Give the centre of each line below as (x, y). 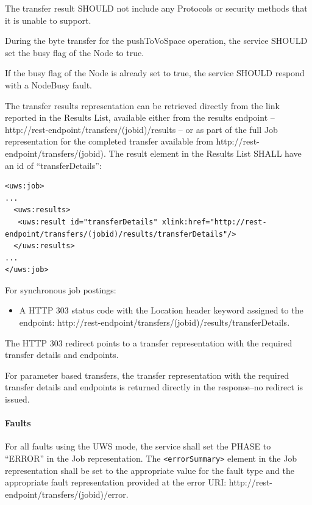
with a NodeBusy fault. (49, 84)
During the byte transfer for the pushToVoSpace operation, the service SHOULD (156, 41)
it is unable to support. (48, 20)
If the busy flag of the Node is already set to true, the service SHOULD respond (155, 73)
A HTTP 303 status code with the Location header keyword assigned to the (161, 310)
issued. (17, 399)
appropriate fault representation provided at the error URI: (116, 482)
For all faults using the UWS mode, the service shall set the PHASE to (138, 446)
